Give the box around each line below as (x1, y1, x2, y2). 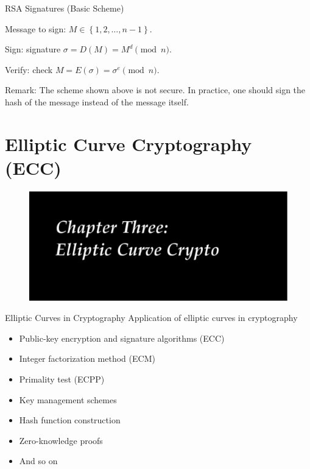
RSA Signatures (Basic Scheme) (5, 2, 124, 14)
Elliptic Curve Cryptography (5, 131, 252, 156)
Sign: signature (5, 43, 61, 55)
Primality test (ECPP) (19, 372, 105, 385)
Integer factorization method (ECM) (19, 352, 155, 365)
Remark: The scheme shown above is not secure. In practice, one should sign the (5, 83, 306, 96)
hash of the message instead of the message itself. (5, 95, 189, 108)
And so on (19, 454, 58, 467)
